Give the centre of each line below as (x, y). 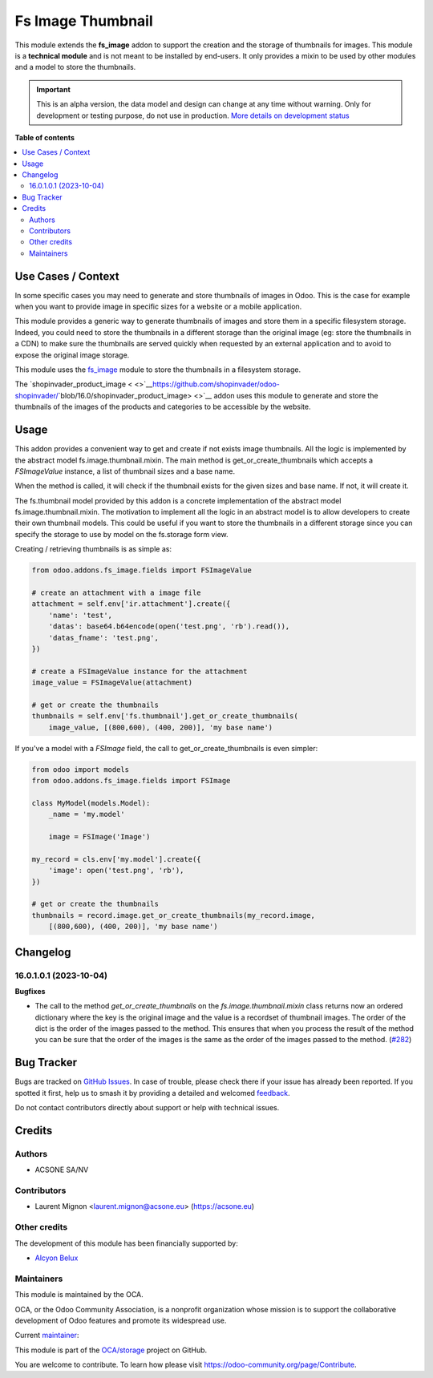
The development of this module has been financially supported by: (126, 1243)
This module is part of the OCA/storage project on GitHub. (111, 1350)
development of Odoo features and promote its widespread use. (121, 1320)
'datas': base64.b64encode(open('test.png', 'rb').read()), (169, 626)
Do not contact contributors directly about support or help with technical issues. (147, 1108)
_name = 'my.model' (87, 814)
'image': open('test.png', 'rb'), (116, 871)
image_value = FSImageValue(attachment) (112, 683)
